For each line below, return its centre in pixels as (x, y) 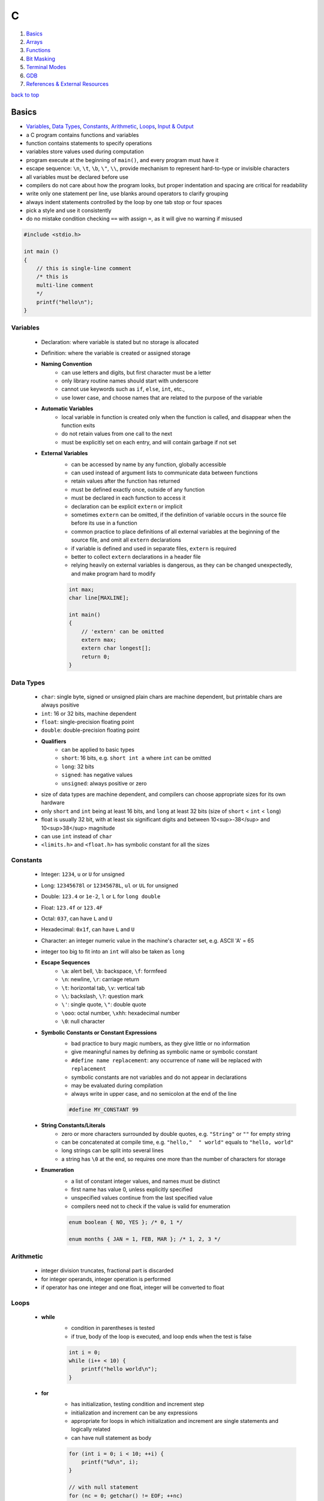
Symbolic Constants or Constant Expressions (99, 1032)
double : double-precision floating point (90, 730)
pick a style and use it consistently (69, 211)
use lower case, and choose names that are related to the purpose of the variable (162, 397)
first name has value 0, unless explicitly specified (132, 1189)
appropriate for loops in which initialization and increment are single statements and (175, 1421)
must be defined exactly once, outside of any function (138, 489)
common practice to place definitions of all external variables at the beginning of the (175, 531)
